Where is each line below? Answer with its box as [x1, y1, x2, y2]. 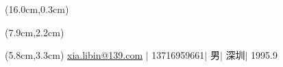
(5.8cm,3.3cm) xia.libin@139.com [5, 48, 143, 62]
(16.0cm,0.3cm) [5, 2, 69, 16]
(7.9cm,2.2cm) [5, 25, 64, 39]
